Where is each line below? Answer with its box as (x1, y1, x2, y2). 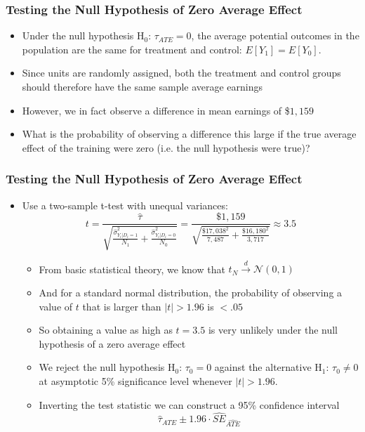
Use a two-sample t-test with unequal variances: (22, 197, 228, 212)
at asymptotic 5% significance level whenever (39, 374, 232, 388)
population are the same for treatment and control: (22, 41, 242, 56)
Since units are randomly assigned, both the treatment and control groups (22, 65, 341, 80)
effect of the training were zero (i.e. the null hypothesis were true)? (22, 140, 310, 155)
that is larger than (82, 299, 161, 313)
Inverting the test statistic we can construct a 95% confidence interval (39, 397, 340, 412)
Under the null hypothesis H (22, 28, 145, 43)
